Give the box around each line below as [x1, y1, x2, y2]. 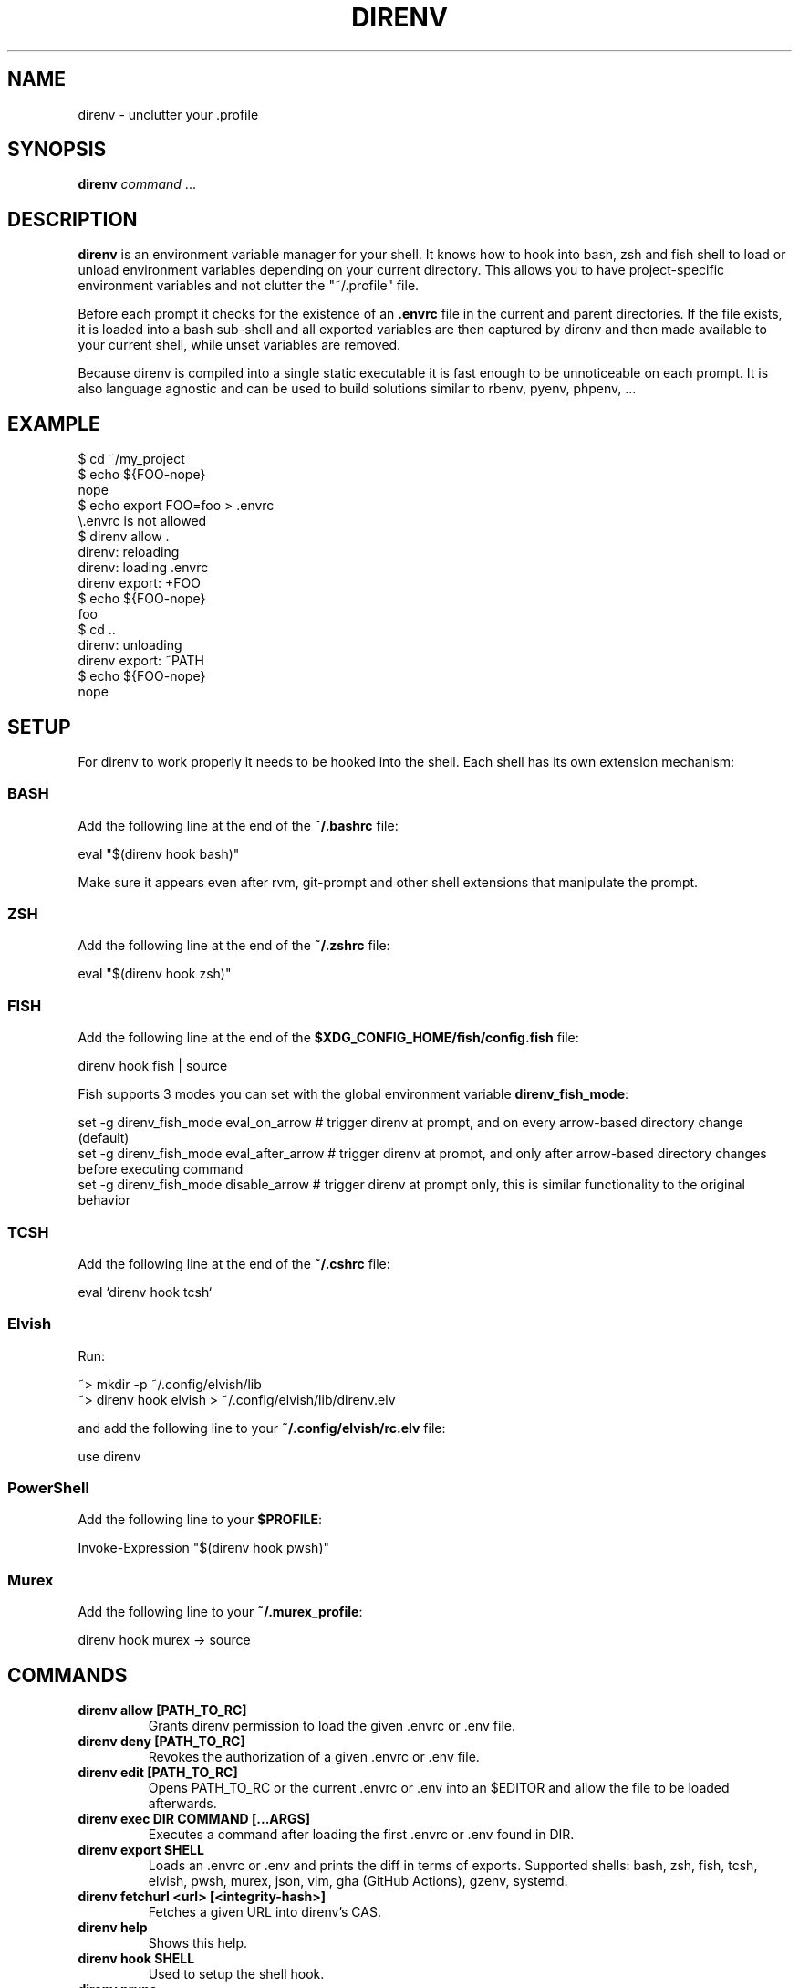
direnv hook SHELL [78, 1951, 195, 1967]
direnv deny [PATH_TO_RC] [78, 1733, 245, 1750]
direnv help [78, 1920, 148, 1936]
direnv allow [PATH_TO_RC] [78, 1702, 247, 1719]
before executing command [78, 1161, 244, 1177]
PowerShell [7, 1479, 89, 1498]
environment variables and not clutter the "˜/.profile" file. [78, 277, 420, 294]
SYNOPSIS [7, 138, 107, 162]
